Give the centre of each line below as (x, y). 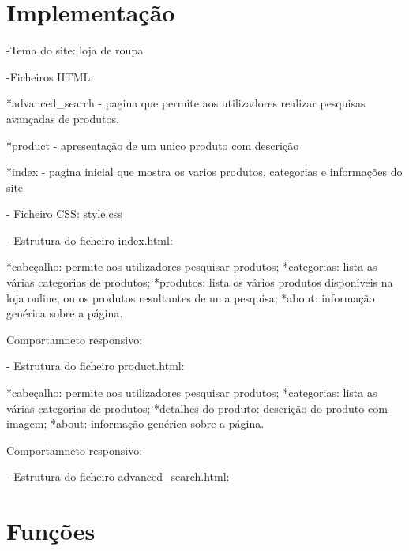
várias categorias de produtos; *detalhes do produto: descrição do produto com (197, 408)
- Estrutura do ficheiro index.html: (90, 240)
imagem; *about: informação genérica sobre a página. (135, 424)
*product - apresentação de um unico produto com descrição (153, 145)
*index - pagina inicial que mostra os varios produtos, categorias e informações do (204, 172)
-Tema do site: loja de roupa (75, 50)
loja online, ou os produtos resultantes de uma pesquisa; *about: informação (191, 297)
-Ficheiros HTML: (50, 76)
